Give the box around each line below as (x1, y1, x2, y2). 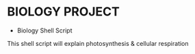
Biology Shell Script (16, 26, 73, 34)
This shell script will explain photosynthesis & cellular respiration (7, 39, 190, 47)
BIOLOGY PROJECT (7, 4, 120, 20)
